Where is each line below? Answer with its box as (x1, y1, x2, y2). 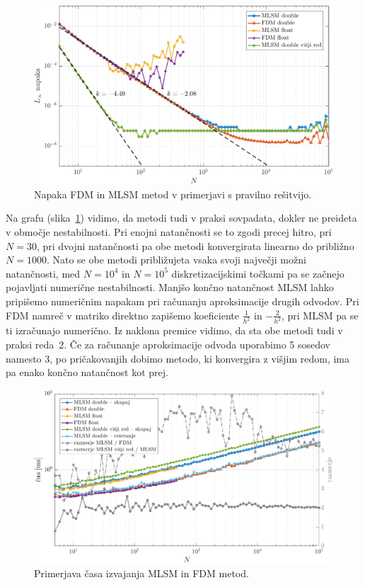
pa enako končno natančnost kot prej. (6, 365, 168, 380)
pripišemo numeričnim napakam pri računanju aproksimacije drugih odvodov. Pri (6, 293, 359, 308)
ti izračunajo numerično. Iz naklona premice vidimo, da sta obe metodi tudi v (6, 323, 343, 338)
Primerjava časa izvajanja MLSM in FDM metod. (34, 565, 249, 580)
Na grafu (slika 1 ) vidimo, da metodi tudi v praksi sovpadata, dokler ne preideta (6, 210, 357, 225)
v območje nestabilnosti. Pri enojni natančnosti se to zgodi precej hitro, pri (6, 224, 332, 239)
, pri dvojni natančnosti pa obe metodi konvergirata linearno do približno (36, 238, 354, 253)
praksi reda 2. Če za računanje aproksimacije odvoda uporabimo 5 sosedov (6, 336, 331, 351)
